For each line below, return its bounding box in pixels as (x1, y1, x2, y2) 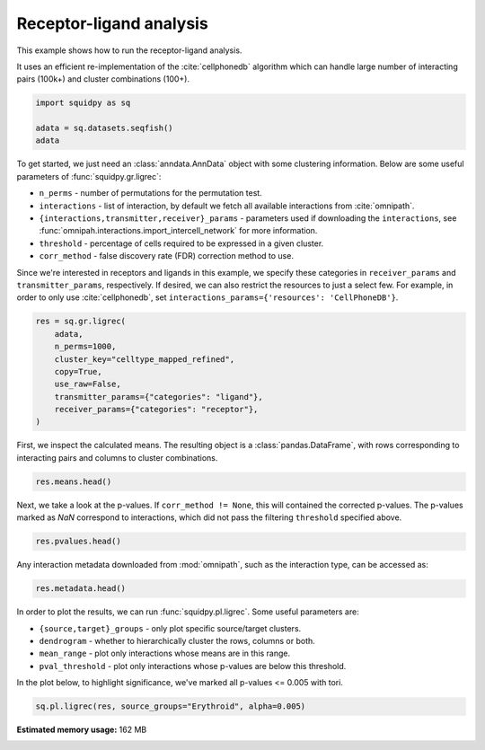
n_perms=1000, (54, 341, 117, 352)
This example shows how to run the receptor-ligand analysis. (16, 45, 242, 56)
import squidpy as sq (35, 98, 131, 108)
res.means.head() (35, 476, 112, 487)
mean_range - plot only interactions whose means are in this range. (39, 648, 291, 659)
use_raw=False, (54, 379, 121, 390)
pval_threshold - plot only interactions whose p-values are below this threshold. (39, 660, 347, 671)
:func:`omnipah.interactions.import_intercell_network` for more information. (39, 225, 318, 236)
